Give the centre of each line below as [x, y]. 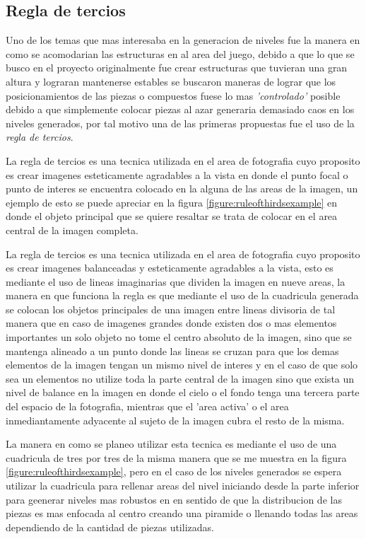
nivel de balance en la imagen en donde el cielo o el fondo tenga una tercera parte [183, 392]
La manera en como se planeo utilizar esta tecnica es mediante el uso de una [171, 444]
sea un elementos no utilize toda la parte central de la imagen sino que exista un [180, 378]
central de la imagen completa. [72, 230]
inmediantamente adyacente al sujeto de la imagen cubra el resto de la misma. [175, 420]
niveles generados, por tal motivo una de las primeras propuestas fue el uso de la [180, 123]
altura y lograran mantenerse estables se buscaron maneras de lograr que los [171, 81]
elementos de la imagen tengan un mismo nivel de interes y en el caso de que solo [182, 365]
